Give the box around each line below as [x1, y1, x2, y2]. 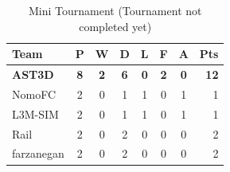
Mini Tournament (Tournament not [28, 2, 202, 18]
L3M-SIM [12, 105, 59, 122]
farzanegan [12, 145, 64, 162]
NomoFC [12, 85, 57, 102]
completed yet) [79, 18, 152, 34]
